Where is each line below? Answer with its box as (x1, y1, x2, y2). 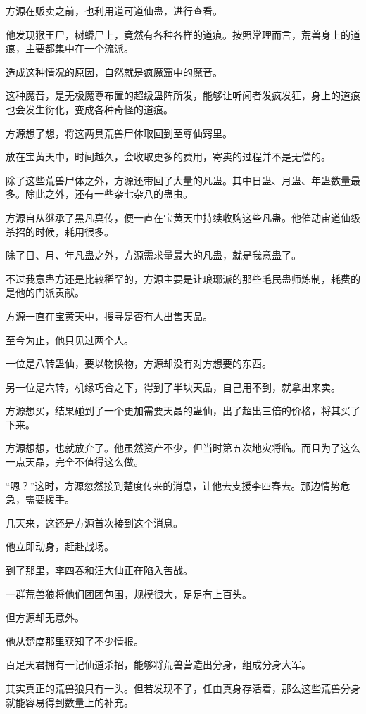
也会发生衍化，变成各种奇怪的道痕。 (6, 101, 173, 116)
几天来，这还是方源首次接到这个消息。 (6, 515, 183, 530)
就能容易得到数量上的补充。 (6, 694, 134, 709)
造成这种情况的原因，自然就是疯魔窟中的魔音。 (6, 64, 222, 79)
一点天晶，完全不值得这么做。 (6, 454, 144, 469)
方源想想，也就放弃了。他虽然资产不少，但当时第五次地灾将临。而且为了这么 (6, 440, 360, 455)
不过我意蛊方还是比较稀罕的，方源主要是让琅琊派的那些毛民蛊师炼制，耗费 (6, 271, 351, 286)
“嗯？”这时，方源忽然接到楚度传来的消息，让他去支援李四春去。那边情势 (6, 478, 341, 492)
